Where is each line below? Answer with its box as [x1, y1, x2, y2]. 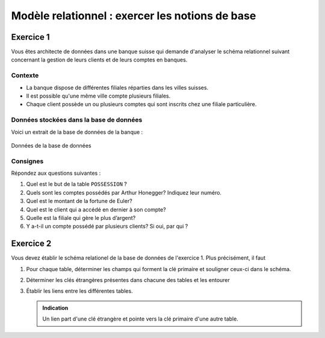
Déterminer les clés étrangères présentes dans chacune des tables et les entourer [26, 277, 230, 284]
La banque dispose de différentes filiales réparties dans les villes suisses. [26, 84, 209, 91]
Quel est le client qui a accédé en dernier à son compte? [26, 205, 166, 213]
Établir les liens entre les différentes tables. [26, 287, 133, 295]
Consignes [11, 157, 44, 165]
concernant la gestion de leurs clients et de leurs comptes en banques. [11, 56, 188, 63]
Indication [42, 304, 69, 311]
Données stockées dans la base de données [11, 116, 143, 124]
